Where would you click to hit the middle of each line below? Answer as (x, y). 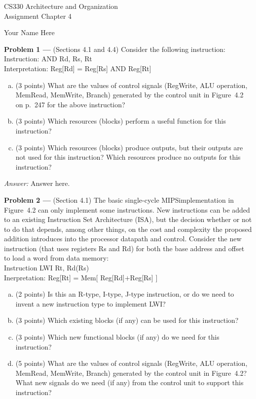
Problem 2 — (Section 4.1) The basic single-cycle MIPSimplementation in (119, 199)
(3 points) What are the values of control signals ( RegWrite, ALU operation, (131, 85)
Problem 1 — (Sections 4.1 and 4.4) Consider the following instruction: (115, 49)
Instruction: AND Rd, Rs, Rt (48, 59)
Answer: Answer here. (37, 183)
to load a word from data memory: (56, 258)
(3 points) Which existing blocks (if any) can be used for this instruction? (127, 320)
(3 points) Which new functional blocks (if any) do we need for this (117, 337)
